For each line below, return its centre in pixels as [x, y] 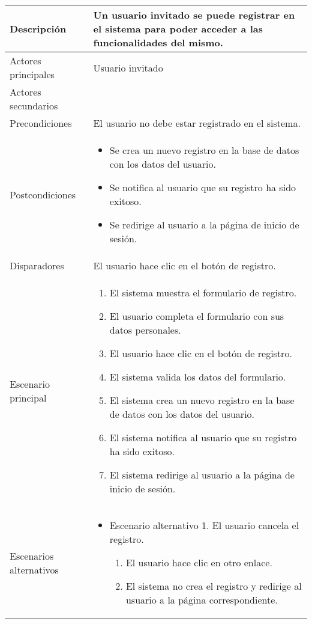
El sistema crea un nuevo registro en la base [202, 400]
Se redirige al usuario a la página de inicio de [204, 225]
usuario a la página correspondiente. [202, 600]
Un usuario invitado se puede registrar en [194, 15]
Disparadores [37, 265]
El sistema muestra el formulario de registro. [203, 292]
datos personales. [145, 330]
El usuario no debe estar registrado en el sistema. [197, 123]
